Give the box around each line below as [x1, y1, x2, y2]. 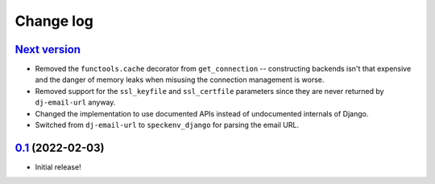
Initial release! [35, 162, 81, 172]
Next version [14, 43, 81, 56]
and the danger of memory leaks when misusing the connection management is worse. [35, 75, 325, 84]
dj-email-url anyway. [35, 97, 116, 108]
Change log [14, 12, 94, 30]
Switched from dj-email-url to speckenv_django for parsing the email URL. [35, 121, 300, 130]
